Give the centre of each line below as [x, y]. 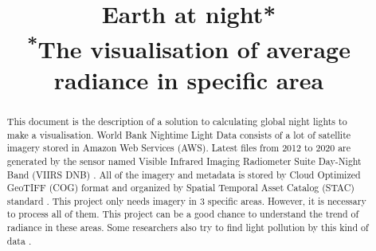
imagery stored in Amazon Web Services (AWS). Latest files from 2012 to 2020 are [179, 148]
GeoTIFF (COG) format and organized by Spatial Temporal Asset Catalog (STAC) [180, 188]
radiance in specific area [189, 79]
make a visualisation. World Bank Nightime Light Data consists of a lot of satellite [179, 134]
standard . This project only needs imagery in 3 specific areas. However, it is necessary [186, 200]
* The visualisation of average [189, 47]
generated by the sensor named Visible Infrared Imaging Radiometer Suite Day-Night [184, 161]
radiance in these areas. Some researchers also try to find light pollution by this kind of [188, 227]
